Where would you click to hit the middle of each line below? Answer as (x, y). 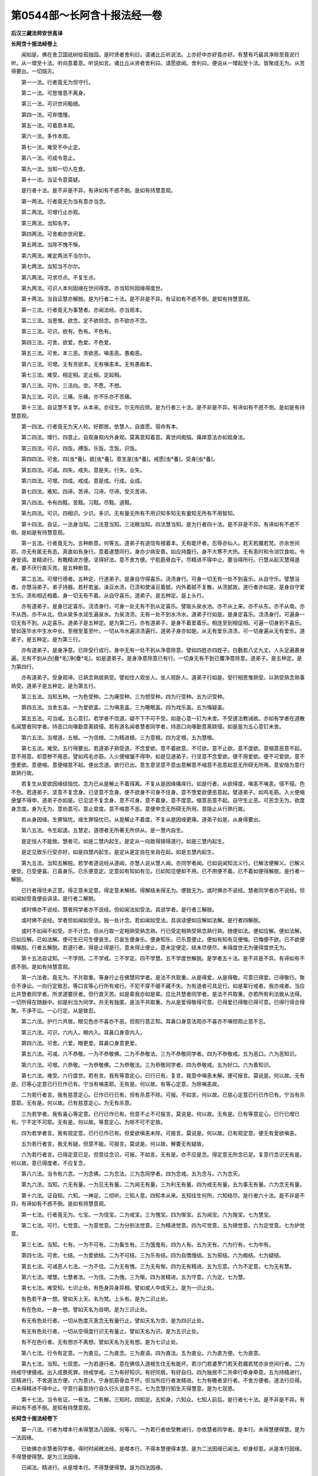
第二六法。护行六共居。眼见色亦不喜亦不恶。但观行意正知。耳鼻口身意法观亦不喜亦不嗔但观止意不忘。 (145, 1021)
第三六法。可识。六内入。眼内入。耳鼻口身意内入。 (83, 1032)
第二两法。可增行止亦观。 (52, 212)
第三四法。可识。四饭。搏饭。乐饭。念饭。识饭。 (80, 448)
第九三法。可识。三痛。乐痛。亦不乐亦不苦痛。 (78, 396)
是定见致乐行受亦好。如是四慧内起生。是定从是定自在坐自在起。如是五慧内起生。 (119, 852)
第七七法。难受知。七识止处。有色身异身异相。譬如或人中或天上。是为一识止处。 (119, 1288)
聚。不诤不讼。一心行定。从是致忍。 (55, 1010)
